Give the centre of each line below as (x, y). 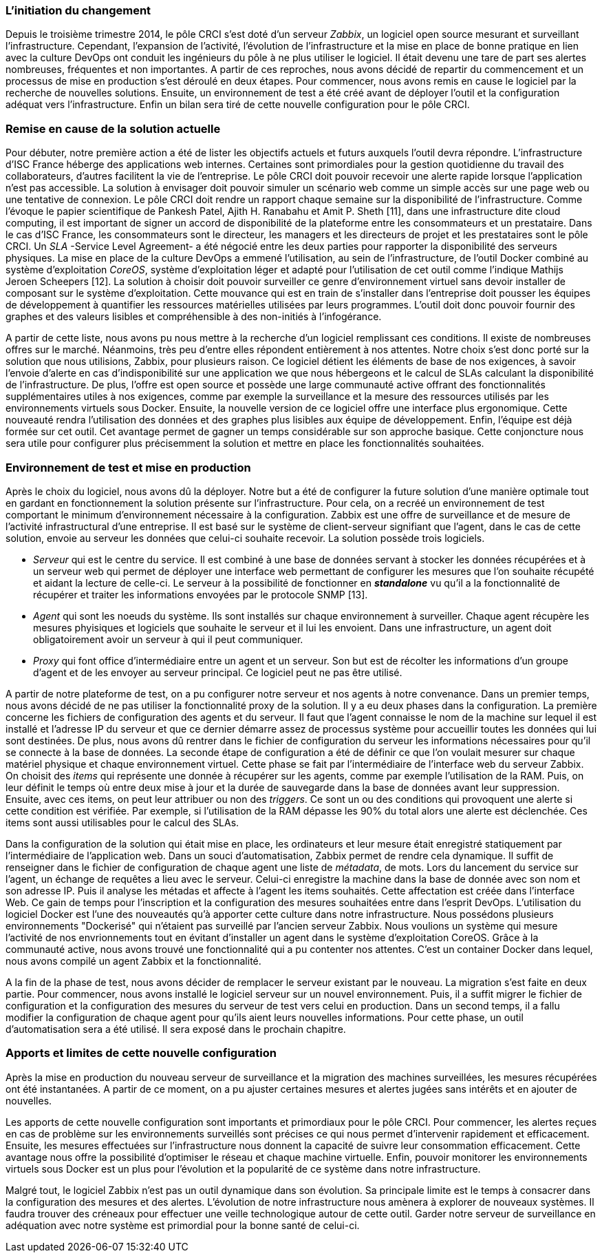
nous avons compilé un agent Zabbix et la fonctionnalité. (133, 961)
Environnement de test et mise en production (128, 467)
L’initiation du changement (78, 10)
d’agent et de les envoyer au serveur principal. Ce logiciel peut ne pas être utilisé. (218, 672)
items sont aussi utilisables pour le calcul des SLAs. (122, 822)
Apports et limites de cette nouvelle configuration (141, 1053)
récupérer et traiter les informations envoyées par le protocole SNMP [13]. (201, 594)
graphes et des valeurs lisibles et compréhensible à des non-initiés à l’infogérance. (194, 317)
